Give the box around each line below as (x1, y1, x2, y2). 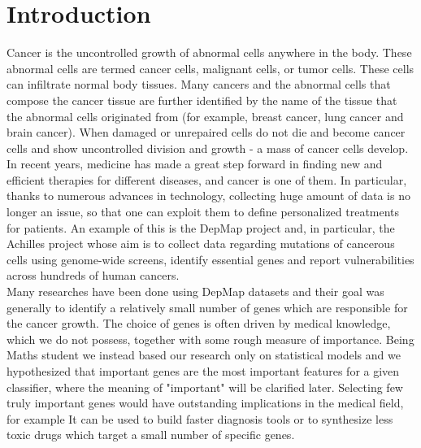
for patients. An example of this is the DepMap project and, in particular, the (7, 219, 395, 236)
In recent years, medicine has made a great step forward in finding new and (7, 155, 383, 172)
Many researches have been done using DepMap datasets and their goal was (7, 283, 384, 300)
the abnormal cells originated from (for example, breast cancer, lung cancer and (7, 107, 404, 124)
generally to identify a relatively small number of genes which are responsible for (7, 298, 408, 315)
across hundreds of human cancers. (7, 267, 180, 284)
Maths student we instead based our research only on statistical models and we (7, 346, 401, 363)
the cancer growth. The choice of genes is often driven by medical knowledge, (7, 315, 391, 332)
